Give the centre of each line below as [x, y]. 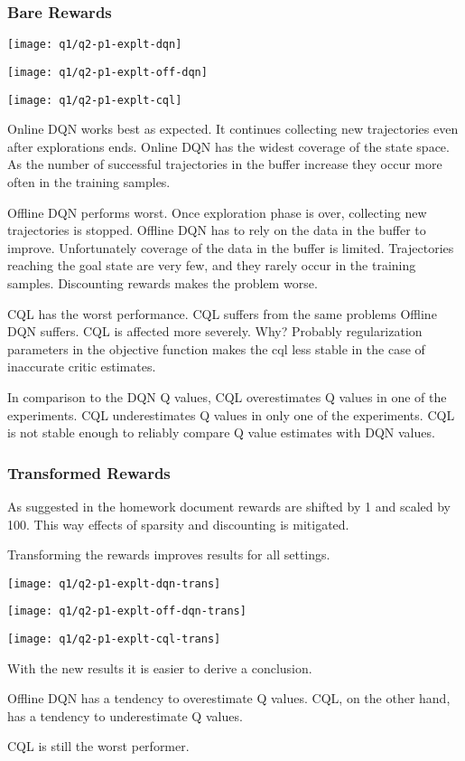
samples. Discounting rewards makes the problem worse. [163, 282]
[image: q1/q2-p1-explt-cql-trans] [114, 639]
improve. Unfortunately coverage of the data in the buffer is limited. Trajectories [231, 247]
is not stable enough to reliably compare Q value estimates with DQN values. [221, 432]
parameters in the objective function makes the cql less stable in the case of [216, 348]
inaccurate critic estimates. [82, 366]
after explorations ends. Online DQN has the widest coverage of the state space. [228, 146]
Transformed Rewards [89, 472]
